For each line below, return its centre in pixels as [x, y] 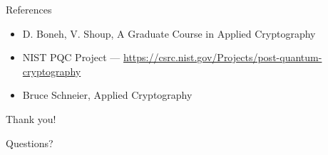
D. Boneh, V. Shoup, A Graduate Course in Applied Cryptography [169, 33]
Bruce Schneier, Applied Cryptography [107, 95]
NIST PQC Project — [71, 57]
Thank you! [31, 118]
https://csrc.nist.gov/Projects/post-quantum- [223, 57]
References [29, 9]
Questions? [30, 143]
